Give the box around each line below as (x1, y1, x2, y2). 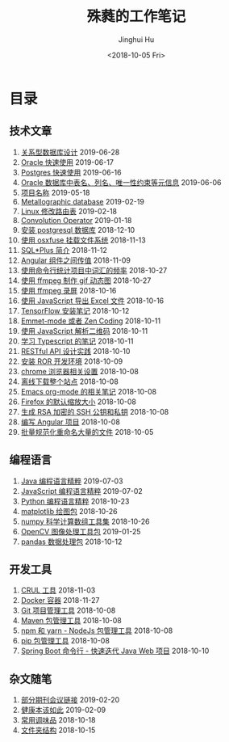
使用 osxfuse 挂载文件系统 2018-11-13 (20, 235, 146, 245)
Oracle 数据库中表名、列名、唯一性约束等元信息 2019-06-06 (20, 177, 222, 187)
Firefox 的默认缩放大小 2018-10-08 (20, 397, 136, 407)
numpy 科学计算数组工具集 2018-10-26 (20, 516, 150, 526)
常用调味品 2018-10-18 (20, 715, 96, 725)
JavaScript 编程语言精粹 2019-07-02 (20, 486, 144, 495)
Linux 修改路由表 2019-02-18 (20, 206, 118, 216)
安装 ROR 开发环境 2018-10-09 (20, 356, 123, 366)
